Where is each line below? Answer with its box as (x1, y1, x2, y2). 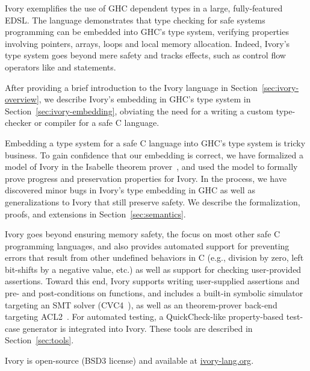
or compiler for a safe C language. (34, 116, 160, 129)
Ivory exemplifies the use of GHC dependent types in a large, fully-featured (5, 2, 283, 14)
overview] (5, 93, 39, 105)
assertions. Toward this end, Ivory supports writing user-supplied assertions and (5, 275, 300, 287)
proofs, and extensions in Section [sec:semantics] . (5, 207, 186, 220)
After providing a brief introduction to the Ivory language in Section (5, 81, 258, 93)
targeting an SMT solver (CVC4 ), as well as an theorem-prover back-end (5, 298, 277, 311)
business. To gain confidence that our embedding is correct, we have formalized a (5, 148, 303, 161)
